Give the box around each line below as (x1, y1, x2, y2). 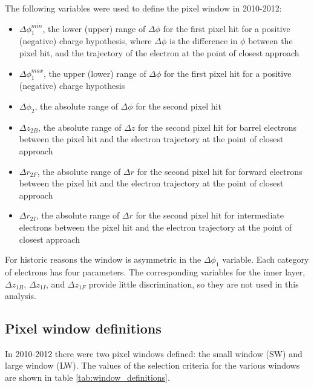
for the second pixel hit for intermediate (136, 209, 284, 222)
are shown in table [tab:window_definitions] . (5, 371, 170, 384)
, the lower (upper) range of (42, 22, 146, 35)
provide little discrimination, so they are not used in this (88, 277, 299, 290)
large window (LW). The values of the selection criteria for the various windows (5, 359, 300, 372)
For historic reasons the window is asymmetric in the (5, 253, 201, 266)
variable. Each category (222, 253, 309, 266)
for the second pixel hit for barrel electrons (138, 120, 297, 133)
